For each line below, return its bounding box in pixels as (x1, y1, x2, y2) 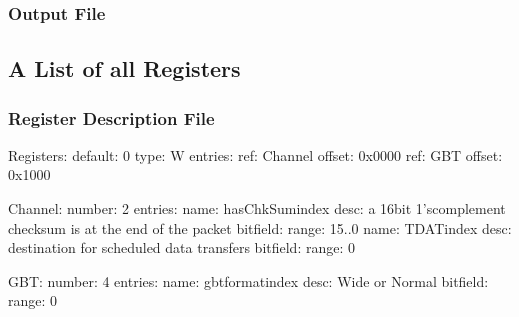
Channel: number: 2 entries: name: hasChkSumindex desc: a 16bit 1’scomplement (8, 198, 506, 219)
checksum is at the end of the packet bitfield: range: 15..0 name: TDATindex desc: (8, 217, 512, 238)
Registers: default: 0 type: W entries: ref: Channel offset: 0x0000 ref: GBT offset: (8, 144, 503, 165)
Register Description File (8, 105, 215, 130)
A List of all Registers (8, 53, 241, 84)
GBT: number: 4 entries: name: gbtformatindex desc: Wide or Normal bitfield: (8, 270, 489, 291)
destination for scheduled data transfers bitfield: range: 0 (8, 237, 356, 258)
